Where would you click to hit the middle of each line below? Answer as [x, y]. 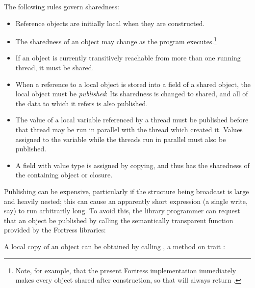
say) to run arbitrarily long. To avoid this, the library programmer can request [122, 211]
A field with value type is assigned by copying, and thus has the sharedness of [132, 165]
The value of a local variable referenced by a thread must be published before [132, 120]
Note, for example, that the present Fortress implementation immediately [126, 270]
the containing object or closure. [64, 175]
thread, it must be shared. [55, 68]
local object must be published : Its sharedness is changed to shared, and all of [132, 94]
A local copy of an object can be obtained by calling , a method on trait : [115, 246]
